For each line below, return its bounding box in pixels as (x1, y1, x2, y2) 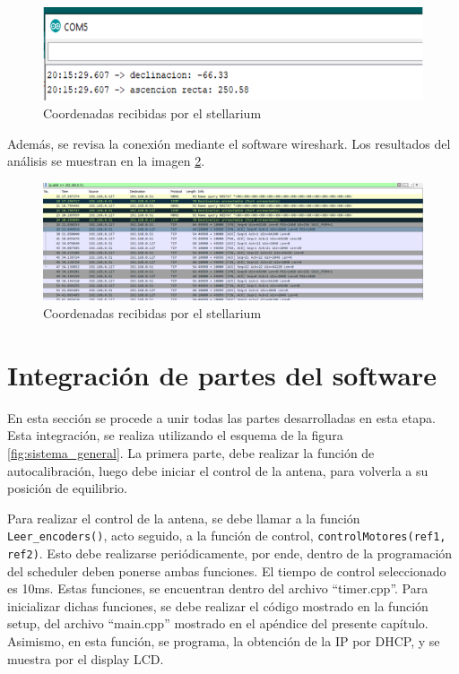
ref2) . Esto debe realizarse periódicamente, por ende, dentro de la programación (7, 543, 453, 562)
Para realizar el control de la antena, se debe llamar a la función (7, 508, 360, 527)
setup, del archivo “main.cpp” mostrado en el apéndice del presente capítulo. (7, 614, 429, 633)
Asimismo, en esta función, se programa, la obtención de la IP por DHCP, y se (7, 631, 440, 650)
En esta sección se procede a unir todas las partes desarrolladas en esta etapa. (7, 408, 436, 427)
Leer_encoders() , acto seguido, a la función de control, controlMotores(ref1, (7, 526, 446, 545)
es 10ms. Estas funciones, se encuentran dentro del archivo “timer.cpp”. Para (7, 579, 429, 598)
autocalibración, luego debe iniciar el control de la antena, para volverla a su (7, 461, 429, 480)
